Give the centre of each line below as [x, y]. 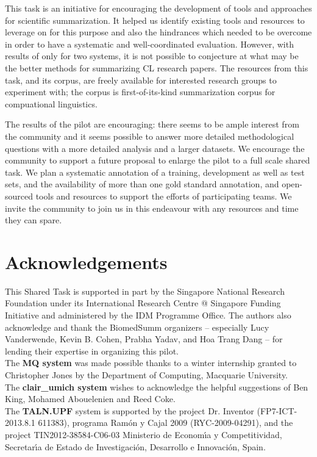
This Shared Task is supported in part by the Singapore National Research [145, 291]
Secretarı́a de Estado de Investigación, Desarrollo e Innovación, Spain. [135, 446]
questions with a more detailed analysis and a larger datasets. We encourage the [155, 148]
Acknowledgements [86, 261]
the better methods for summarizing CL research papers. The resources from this [157, 67]
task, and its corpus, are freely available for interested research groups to [141, 80]
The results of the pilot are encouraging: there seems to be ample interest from [152, 124]
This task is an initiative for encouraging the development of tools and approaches [158, 8]
